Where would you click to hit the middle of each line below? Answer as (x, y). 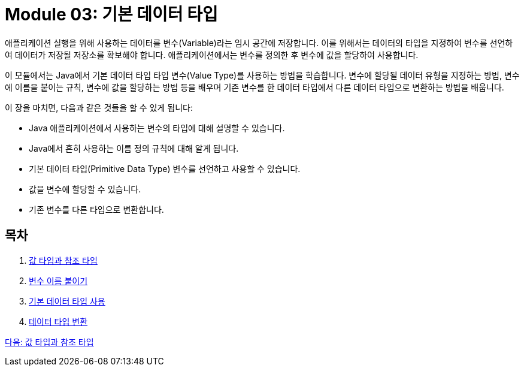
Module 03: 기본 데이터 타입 (111, 14)
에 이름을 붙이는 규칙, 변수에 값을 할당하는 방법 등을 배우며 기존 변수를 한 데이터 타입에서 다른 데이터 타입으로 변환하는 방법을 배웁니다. (255, 87)
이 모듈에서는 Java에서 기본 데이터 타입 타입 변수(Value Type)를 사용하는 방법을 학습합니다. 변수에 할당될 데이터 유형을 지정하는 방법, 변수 (262, 75)
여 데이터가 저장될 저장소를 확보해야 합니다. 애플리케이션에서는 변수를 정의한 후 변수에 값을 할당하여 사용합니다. (212, 55)
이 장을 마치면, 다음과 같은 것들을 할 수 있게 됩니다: (99, 107)
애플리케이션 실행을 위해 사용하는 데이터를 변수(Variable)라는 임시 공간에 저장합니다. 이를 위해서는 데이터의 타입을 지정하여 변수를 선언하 (259, 43)
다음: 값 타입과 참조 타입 (49, 342)
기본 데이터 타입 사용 (67, 301)
